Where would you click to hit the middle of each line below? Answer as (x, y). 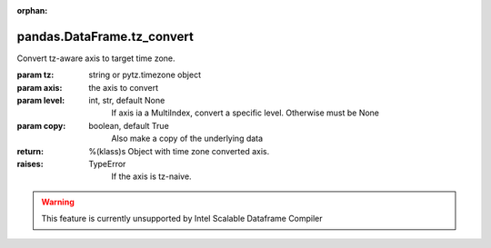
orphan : (32, 10)
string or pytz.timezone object (145, 75)
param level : (41, 101)
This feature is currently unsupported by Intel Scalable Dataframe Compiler (182, 219)
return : (30, 151)
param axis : (40, 87)
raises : (30, 164)
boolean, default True (129, 125)
